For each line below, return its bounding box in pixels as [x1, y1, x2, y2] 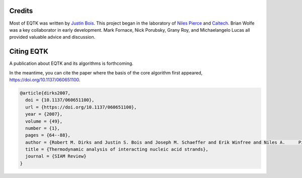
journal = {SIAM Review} [25, 153, 87, 159]
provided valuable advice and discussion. [9, 34, 96, 40]
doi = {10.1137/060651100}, [25, 97, 95, 103]
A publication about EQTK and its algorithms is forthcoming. [9, 60, 133, 66]
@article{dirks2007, [20, 90, 70, 96]
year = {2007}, [25, 111, 63, 117]
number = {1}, [25, 125, 60, 131]
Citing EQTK [9, 47, 49, 56]
